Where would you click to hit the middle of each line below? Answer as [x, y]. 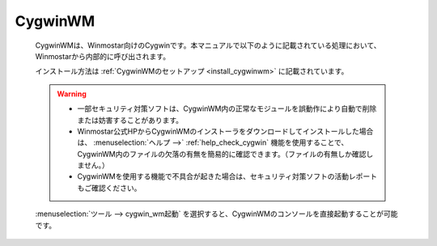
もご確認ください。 [109, 188]
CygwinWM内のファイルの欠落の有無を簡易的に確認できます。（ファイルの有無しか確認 [222, 154]
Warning [72, 94]
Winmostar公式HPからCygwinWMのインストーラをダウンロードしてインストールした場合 [225, 131]
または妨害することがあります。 [130, 120]
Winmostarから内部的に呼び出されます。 [102, 56]
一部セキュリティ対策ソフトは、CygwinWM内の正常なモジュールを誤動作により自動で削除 [227, 108]
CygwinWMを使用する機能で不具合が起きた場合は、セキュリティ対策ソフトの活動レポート [227, 176]
